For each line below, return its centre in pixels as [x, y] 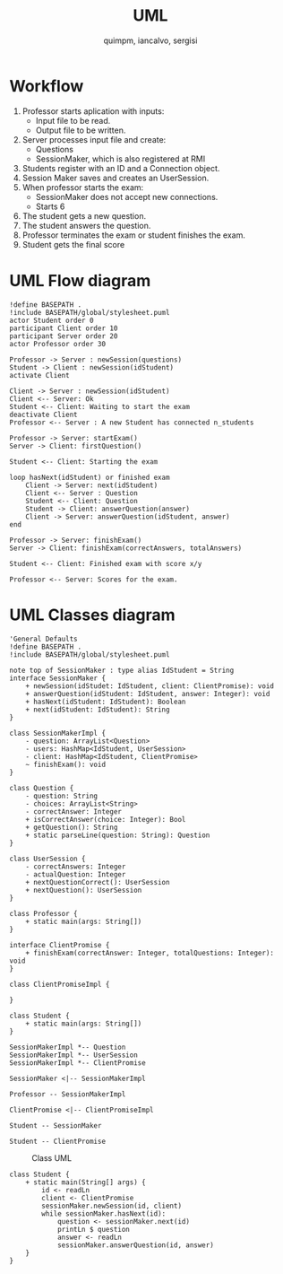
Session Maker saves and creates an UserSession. [116, 178]
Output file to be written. [81, 130]
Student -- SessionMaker [56, 1126]
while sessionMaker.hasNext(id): [104, 1213]
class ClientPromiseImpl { [60, 984]
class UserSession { [48, 859]
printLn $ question [93, 1229]
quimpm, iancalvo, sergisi [150, 40]
